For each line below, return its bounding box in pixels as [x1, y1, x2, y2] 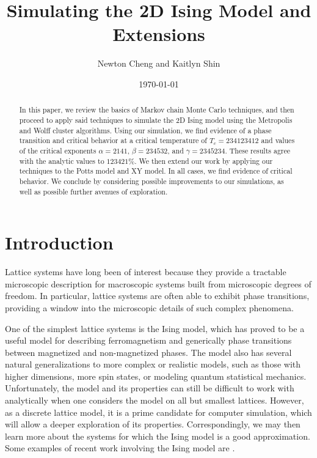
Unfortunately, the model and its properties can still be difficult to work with [5, 382, 294, 394]
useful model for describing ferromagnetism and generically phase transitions [5, 334, 292, 347]
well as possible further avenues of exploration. [19, 186, 168, 196]
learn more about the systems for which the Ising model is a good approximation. [5, 429, 310, 442]
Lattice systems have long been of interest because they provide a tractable [5, 265, 286, 278]
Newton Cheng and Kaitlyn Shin [97, 57, 220, 70]
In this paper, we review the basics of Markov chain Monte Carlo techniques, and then [19, 105, 294, 115]
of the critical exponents [19, 145, 97, 155]
